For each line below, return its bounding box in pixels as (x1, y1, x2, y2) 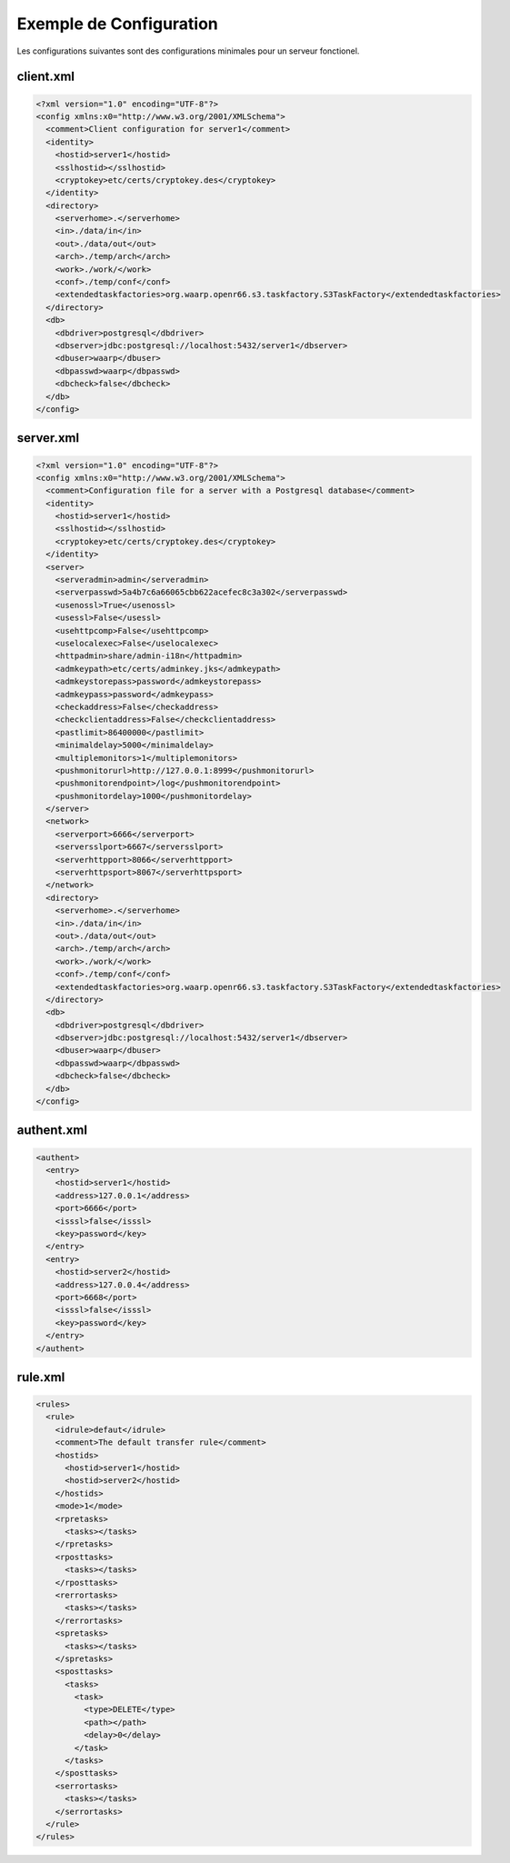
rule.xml (16, 1369, 65, 1385)
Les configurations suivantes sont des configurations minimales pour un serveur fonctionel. (16, 45, 360, 56)
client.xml (16, 69, 75, 85)
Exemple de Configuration (16, 14, 218, 34)
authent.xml (16, 1123, 88, 1138)
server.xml (16, 430, 80, 446)
